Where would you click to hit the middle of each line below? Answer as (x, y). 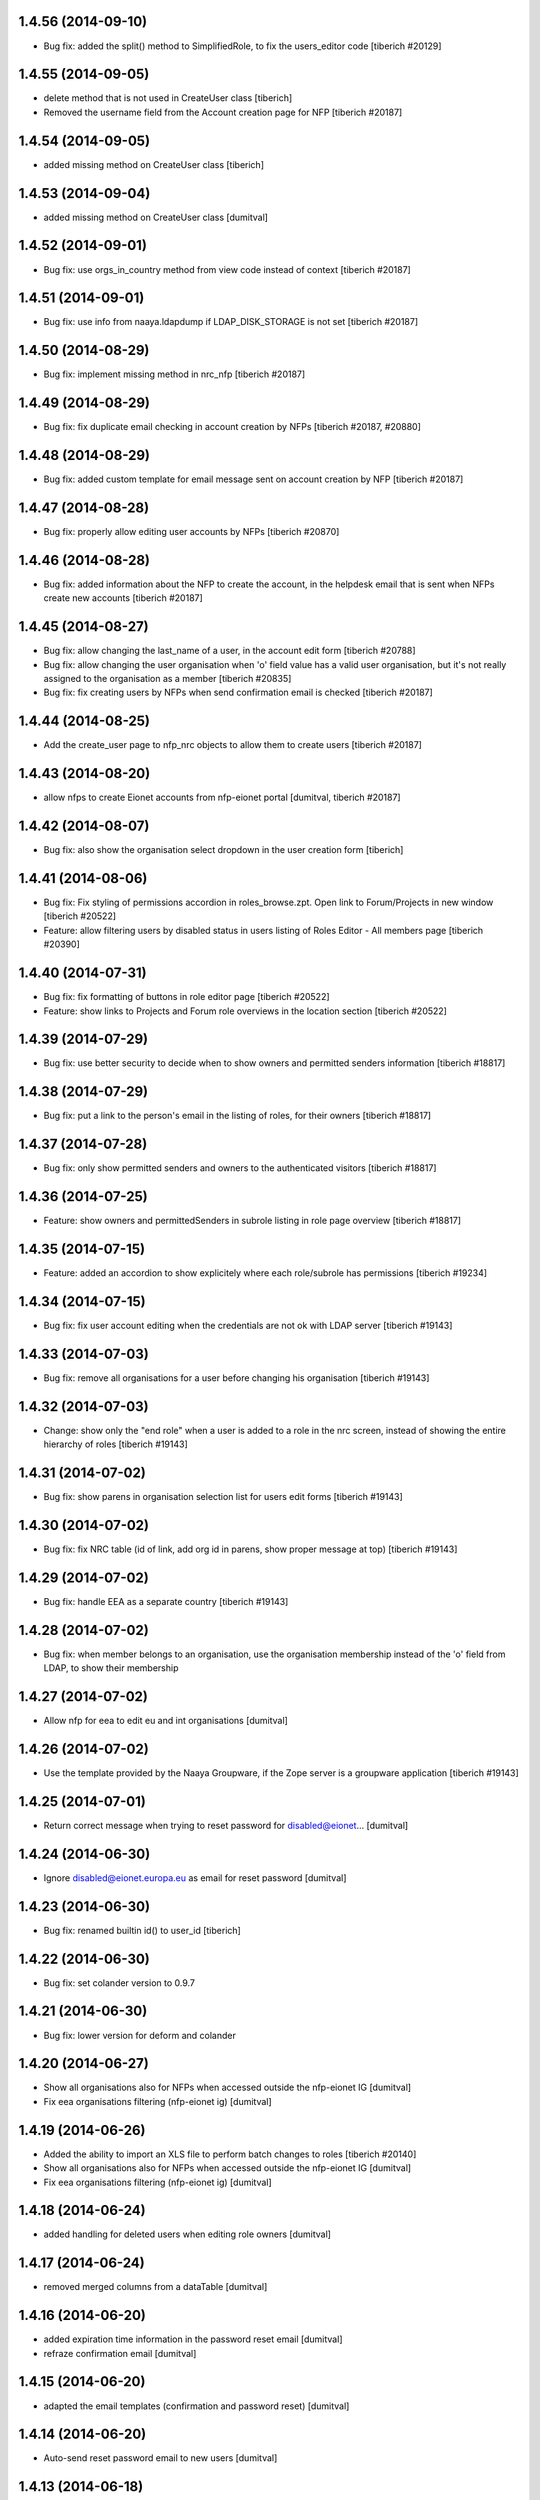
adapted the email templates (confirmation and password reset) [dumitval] (196, 2406)
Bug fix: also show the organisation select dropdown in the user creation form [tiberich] (223, 850)
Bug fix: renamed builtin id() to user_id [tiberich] (142, 1930)
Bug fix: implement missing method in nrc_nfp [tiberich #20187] (174, 374)
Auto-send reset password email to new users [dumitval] (160, 2458)
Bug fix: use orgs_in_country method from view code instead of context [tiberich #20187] (227, 269)
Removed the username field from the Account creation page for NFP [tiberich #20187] (223, 112)
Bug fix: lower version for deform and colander (140, 2035)
